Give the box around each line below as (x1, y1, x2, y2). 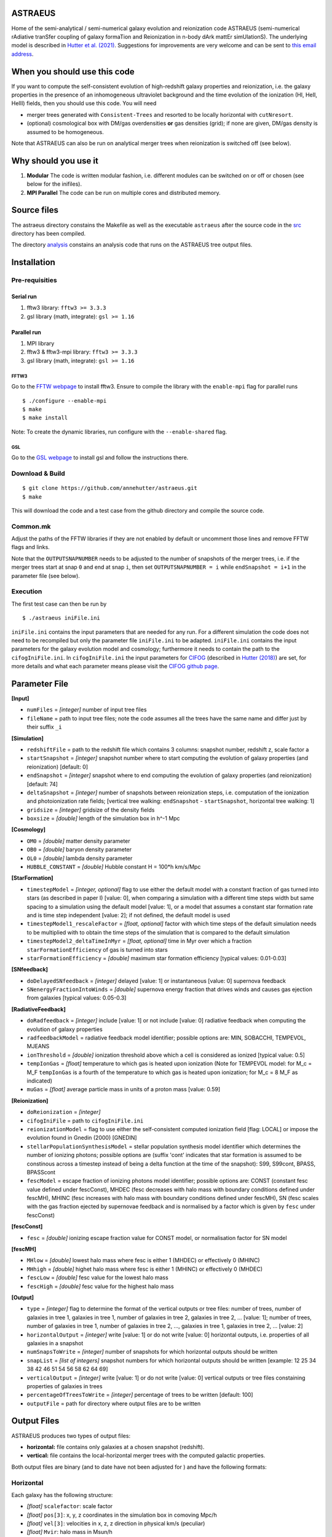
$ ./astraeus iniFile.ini (22, 615, 101, 622)
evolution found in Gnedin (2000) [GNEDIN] (26, 1134, 138, 1142)
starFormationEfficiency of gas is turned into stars (26, 946, 168, 953)
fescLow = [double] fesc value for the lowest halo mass (26, 1274, 168, 1281)
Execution (11, 587, 42, 596)
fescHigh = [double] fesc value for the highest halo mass (26, 1282, 175, 1290)
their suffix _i (26, 723, 62, 731)
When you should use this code (11, 66, 135, 77)
